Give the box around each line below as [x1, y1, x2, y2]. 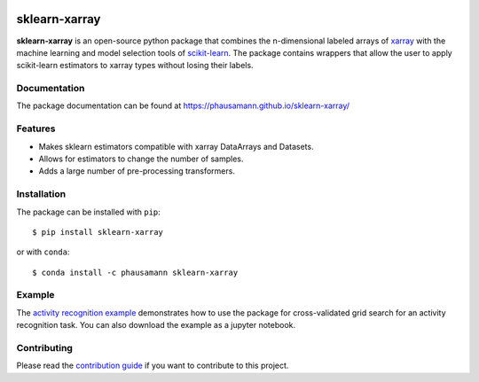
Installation [16, 188, 67, 200]
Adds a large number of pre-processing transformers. [38, 166, 235, 176]
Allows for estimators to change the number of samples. [38, 153, 244, 164]
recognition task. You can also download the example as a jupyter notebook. [16, 320, 296, 331]
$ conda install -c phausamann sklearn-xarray [32, 267, 239, 277]
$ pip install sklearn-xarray [32, 227, 164, 237]
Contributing [16, 341, 73, 354]
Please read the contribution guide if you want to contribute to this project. [16, 360, 289, 371]
